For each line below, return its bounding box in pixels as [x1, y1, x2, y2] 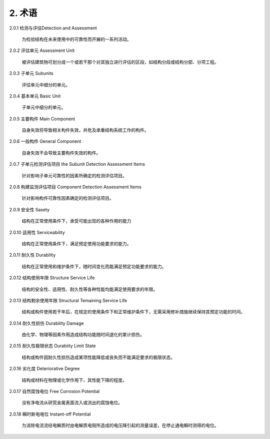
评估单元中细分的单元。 [21, 81, 70, 87]
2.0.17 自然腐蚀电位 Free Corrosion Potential [9, 389, 100, 395]
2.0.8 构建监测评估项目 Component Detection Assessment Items [9, 184, 142, 190]
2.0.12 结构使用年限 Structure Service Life [9, 275, 95, 281]
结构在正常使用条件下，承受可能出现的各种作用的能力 [21, 218, 131, 224]
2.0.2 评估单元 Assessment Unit [9, 47, 75, 53]
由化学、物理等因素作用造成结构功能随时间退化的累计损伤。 [21, 332, 144, 338]
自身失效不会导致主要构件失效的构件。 [21, 150, 101, 156]
